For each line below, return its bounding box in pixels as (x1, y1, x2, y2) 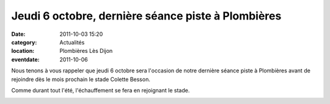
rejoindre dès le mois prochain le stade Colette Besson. (11, 75, 151, 83)
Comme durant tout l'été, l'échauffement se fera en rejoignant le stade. (11, 86, 190, 94)
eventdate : (11, 55, 40, 63)
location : (11, 47, 35, 55)
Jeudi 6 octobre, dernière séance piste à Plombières (11, 9, 282, 23)
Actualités (59, 38, 85, 46)
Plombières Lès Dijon (59, 47, 113, 55)
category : (11, 38, 37, 46)
